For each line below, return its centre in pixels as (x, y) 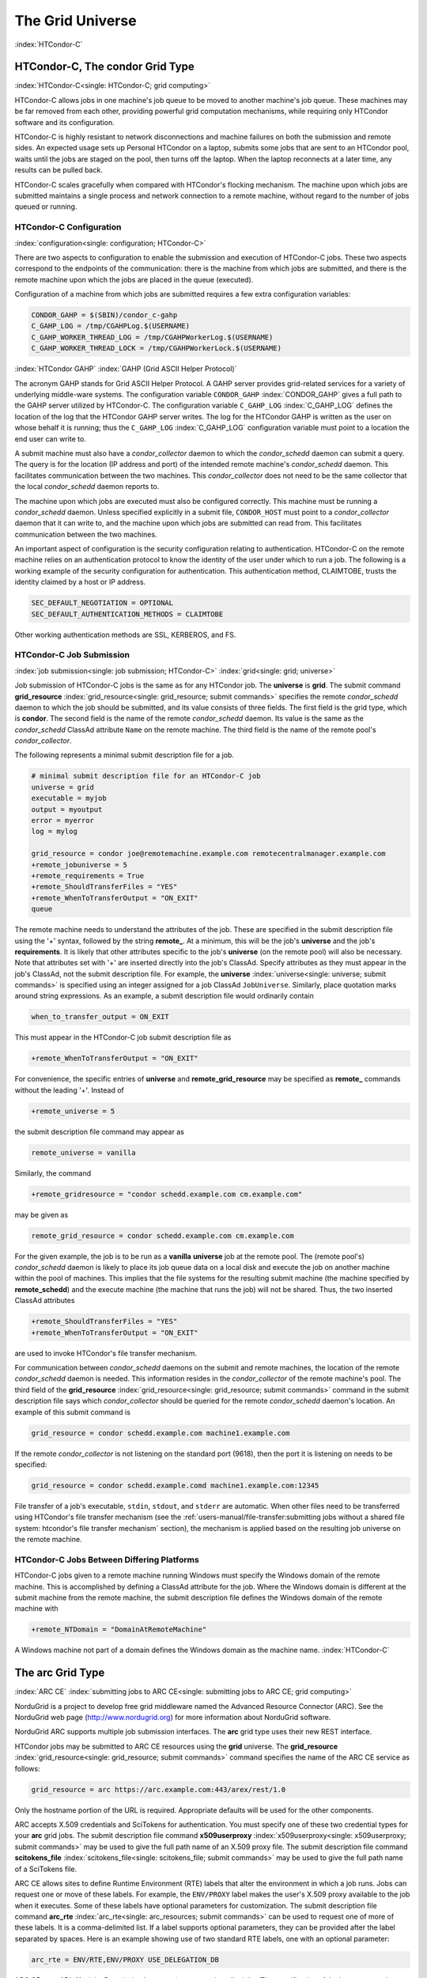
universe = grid (63, 787)
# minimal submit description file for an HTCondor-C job (146, 776)
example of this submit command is (72, 1412)
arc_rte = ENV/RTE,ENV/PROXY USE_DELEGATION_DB (125, 1959)
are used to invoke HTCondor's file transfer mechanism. (106, 1353)
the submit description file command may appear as (100, 1131)
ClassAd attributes (45, 1301)
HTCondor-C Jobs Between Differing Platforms (107, 1559)
